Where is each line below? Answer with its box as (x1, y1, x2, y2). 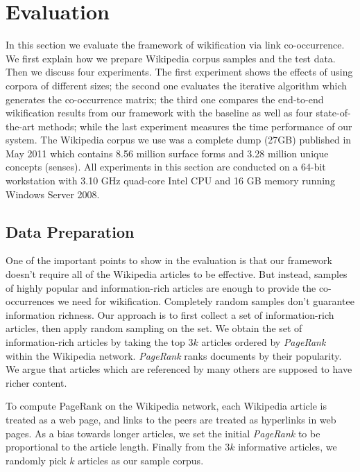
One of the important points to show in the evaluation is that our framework (6, 253, 332, 268)
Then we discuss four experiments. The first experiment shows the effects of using (6, 64, 353, 79)
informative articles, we (238, 439, 337, 454)
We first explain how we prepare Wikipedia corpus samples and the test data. (6, 51, 336, 65)
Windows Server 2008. (6, 186, 100, 201)
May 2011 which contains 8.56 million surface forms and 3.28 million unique (6, 146, 329, 160)
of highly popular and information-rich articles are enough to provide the (6, 280, 316, 295)
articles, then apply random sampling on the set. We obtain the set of (6, 321, 302, 335)
